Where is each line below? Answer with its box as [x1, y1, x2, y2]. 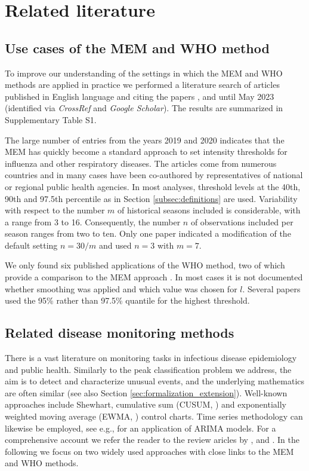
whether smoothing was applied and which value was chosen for [5, 282, 237, 295]
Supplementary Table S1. [5, 113, 97, 126]
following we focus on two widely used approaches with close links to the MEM [5, 445, 294, 457]
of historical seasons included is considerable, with [118, 204, 301, 216]
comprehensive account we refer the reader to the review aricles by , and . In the [5, 433, 299, 446]
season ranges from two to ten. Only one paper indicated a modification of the [5, 227, 291, 240]
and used [99, 238, 132, 251]
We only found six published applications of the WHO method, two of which [5, 259, 285, 271]
